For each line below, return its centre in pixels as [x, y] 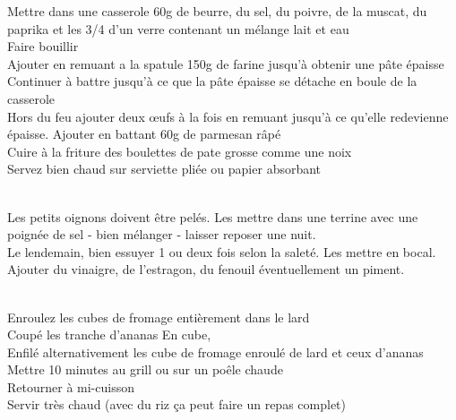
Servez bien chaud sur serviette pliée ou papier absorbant [164, 169]
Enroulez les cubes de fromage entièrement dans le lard [159, 317]
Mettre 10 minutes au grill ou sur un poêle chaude [145, 369]
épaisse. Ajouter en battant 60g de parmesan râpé [144, 134]
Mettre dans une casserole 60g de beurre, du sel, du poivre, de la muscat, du [217, 11]
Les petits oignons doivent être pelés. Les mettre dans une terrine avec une [213, 216]
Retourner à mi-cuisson [71, 386]
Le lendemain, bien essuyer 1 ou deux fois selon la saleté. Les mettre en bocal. [222, 251]
